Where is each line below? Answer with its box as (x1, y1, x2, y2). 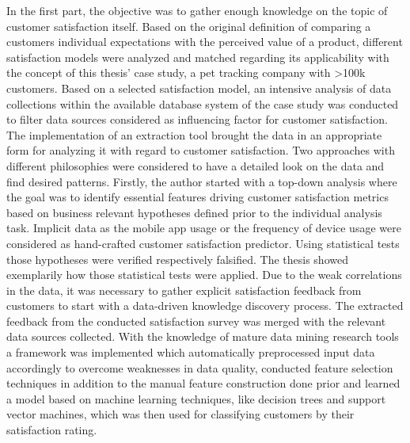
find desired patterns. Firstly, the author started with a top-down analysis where (6, 173, 397, 189)
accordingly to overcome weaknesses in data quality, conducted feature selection (6, 359, 393, 376)
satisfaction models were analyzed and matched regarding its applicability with (6, 48, 389, 65)
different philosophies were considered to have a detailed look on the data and (6, 157, 385, 174)
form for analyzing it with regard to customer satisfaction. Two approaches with (6, 142, 395, 158)
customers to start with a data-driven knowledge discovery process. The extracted (6, 297, 404, 314)
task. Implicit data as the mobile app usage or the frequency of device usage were (6, 220, 401, 236)
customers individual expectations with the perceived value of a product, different (6, 33, 403, 50)
